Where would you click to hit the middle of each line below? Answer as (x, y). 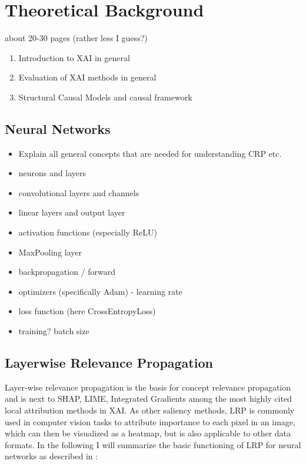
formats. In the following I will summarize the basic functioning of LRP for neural (153, 444)
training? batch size (54, 331)
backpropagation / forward (67, 272)
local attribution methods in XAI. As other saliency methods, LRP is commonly (150, 410)
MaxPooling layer (50, 252)
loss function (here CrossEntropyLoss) (87, 311)
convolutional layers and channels (79, 192)
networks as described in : (51, 456)
